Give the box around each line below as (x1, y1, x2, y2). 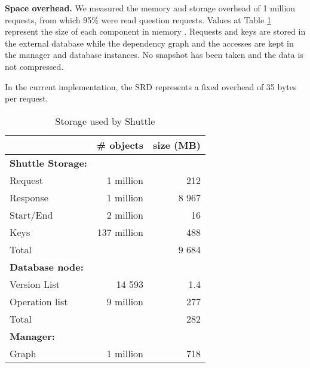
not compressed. (5, 60, 64, 72)
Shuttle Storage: (10, 155, 87, 170)
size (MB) (153, 137, 201, 152)
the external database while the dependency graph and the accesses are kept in (5, 36, 294, 49)
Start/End (10, 207, 53, 222)
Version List (10, 277, 60, 291)
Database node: (10, 259, 84, 274)
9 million (106, 294, 144, 308)
